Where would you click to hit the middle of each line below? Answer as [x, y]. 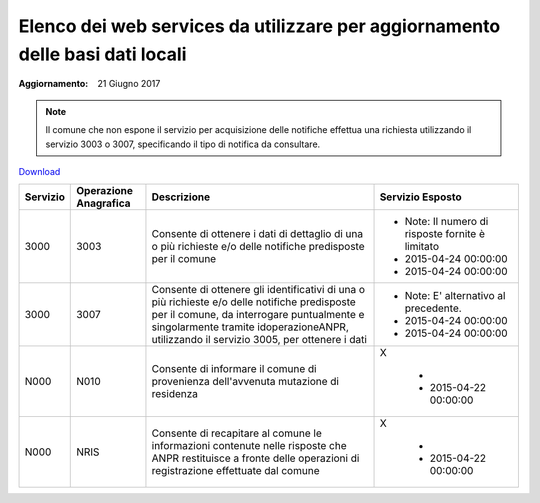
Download [39, 171]
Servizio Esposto [420, 197]
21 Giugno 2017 [129, 84]
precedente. [433, 308]
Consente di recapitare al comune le [236, 433]
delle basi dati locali [102, 54]
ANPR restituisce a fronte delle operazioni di [255, 458]
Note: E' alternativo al [455, 296]
